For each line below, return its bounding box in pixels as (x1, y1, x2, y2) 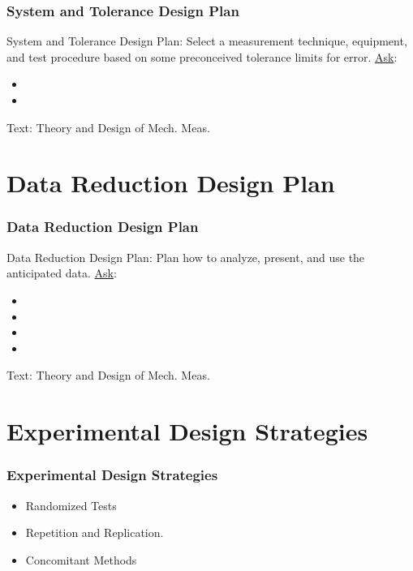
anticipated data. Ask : (6, 264, 117, 281)
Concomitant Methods (25, 551, 137, 568)
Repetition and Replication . (25, 524, 164, 541)
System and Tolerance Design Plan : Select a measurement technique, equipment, (6, 32, 407, 49)
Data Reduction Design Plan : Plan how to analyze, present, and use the (6, 248, 365, 265)
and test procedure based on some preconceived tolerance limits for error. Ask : (6, 48, 398, 65)
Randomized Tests (25, 496, 117, 513)
